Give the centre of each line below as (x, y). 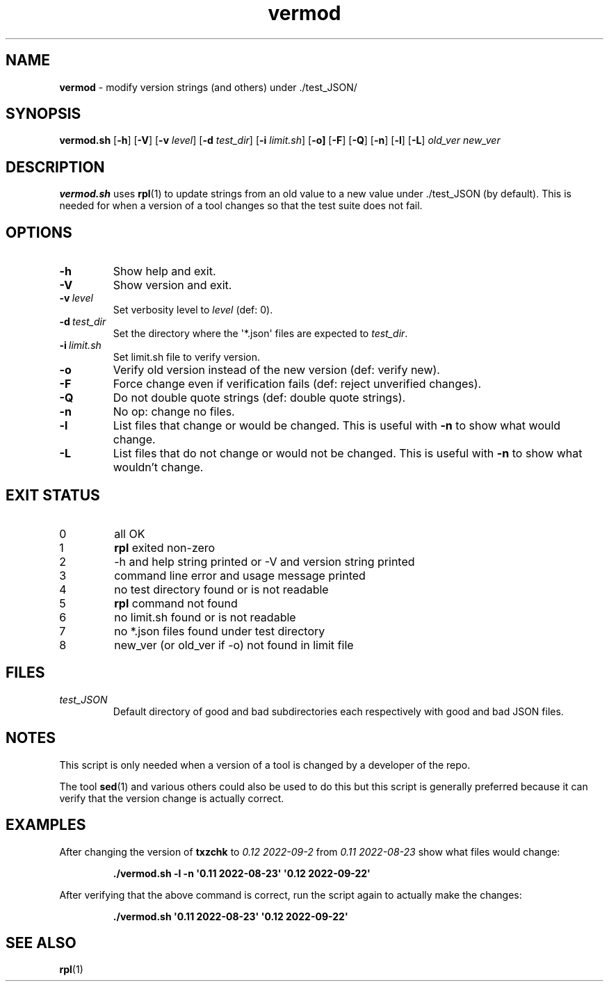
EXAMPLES (46, 825)
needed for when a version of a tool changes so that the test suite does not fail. (241, 206)
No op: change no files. (174, 412)
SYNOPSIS (43, 114)
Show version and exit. (172, 285)
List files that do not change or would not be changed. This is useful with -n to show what (348, 454)
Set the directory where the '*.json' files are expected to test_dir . (260, 334)
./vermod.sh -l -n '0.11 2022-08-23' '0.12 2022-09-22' (242, 873)
